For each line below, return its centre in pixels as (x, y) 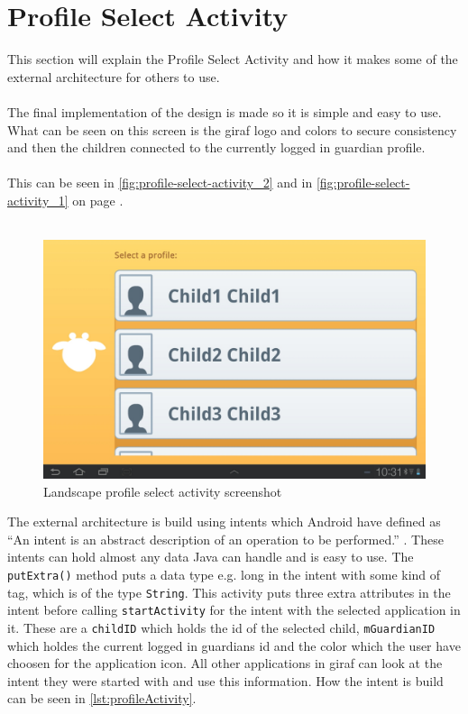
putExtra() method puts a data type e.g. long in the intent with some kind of (224, 575)
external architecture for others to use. (114, 76)
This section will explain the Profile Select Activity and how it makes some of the (233, 59)
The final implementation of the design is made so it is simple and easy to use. (225, 111)
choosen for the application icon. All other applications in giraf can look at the (225, 663)
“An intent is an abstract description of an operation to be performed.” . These (225, 539)
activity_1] (38, 200)
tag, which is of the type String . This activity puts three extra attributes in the (229, 592)
